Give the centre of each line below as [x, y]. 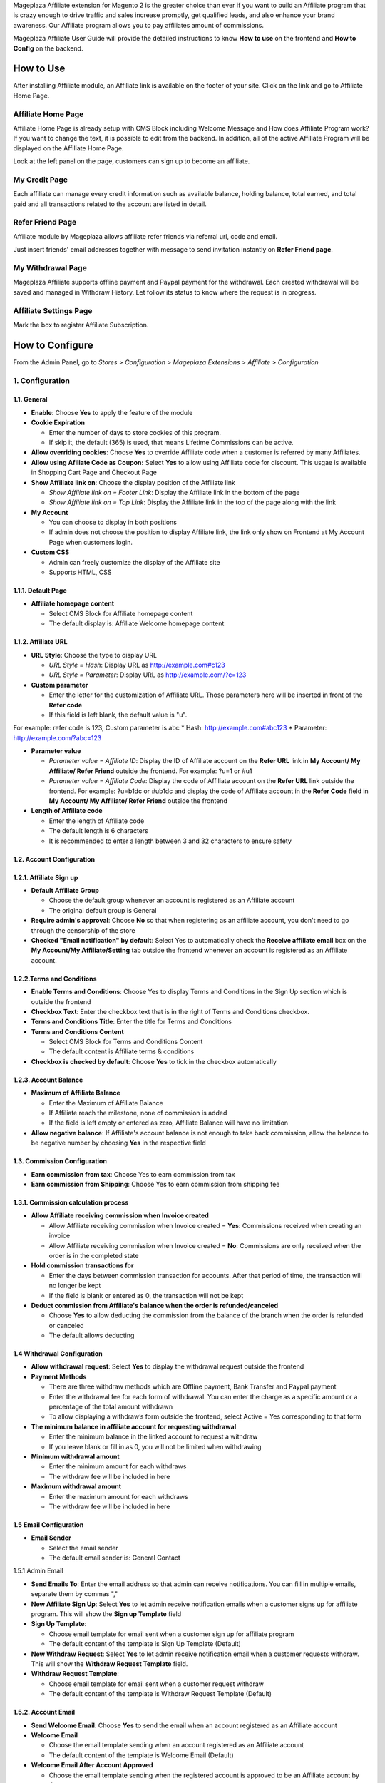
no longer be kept [75, 1286]
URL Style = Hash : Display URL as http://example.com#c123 [137, 665]
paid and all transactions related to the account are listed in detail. [110, 204]
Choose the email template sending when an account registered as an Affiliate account [176, 1745]
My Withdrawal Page [50, 268]
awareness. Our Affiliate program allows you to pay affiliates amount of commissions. [138, 25]
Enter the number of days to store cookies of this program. [135, 432]
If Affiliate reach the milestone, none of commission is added [138, 1113]
